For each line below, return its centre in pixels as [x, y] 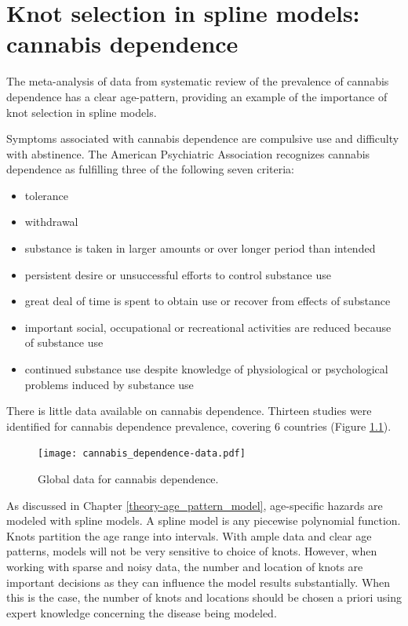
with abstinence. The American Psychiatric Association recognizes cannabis [188, 153]
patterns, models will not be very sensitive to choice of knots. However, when [192, 551]
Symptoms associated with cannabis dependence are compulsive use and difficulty [203, 138]
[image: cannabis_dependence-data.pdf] [142, 454]
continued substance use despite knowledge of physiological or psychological [206, 369]
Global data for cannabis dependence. [128, 479]
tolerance [47, 195]
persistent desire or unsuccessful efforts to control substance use [178, 274]
